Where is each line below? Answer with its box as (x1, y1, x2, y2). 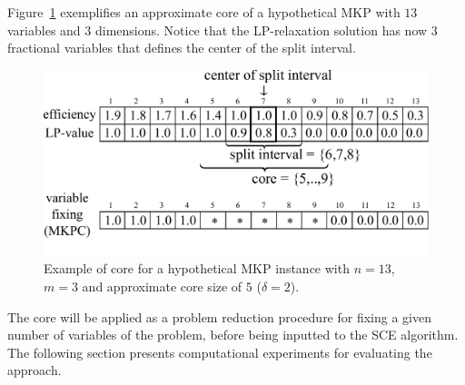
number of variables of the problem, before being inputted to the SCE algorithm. (7, 325, 459, 344)
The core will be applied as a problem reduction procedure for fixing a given (7, 307, 431, 326)
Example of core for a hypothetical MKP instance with (44, 259, 350, 278)
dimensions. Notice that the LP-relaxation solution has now (94, 20, 428, 39)
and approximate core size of (82, 276, 242, 295)
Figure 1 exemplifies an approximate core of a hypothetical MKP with (7, 3, 401, 21)
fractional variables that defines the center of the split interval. (7, 38, 356, 57)
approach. (7, 360, 62, 380)
